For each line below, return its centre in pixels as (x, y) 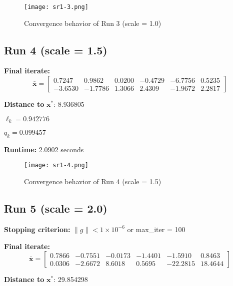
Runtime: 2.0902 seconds (44, 149)
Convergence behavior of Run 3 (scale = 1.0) (93, 23)
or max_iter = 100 (156, 229)
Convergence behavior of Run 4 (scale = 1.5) (93, 181)
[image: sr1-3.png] (56, 7)
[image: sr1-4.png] (56, 165)
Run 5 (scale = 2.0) (56, 208)
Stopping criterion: (37, 229)
